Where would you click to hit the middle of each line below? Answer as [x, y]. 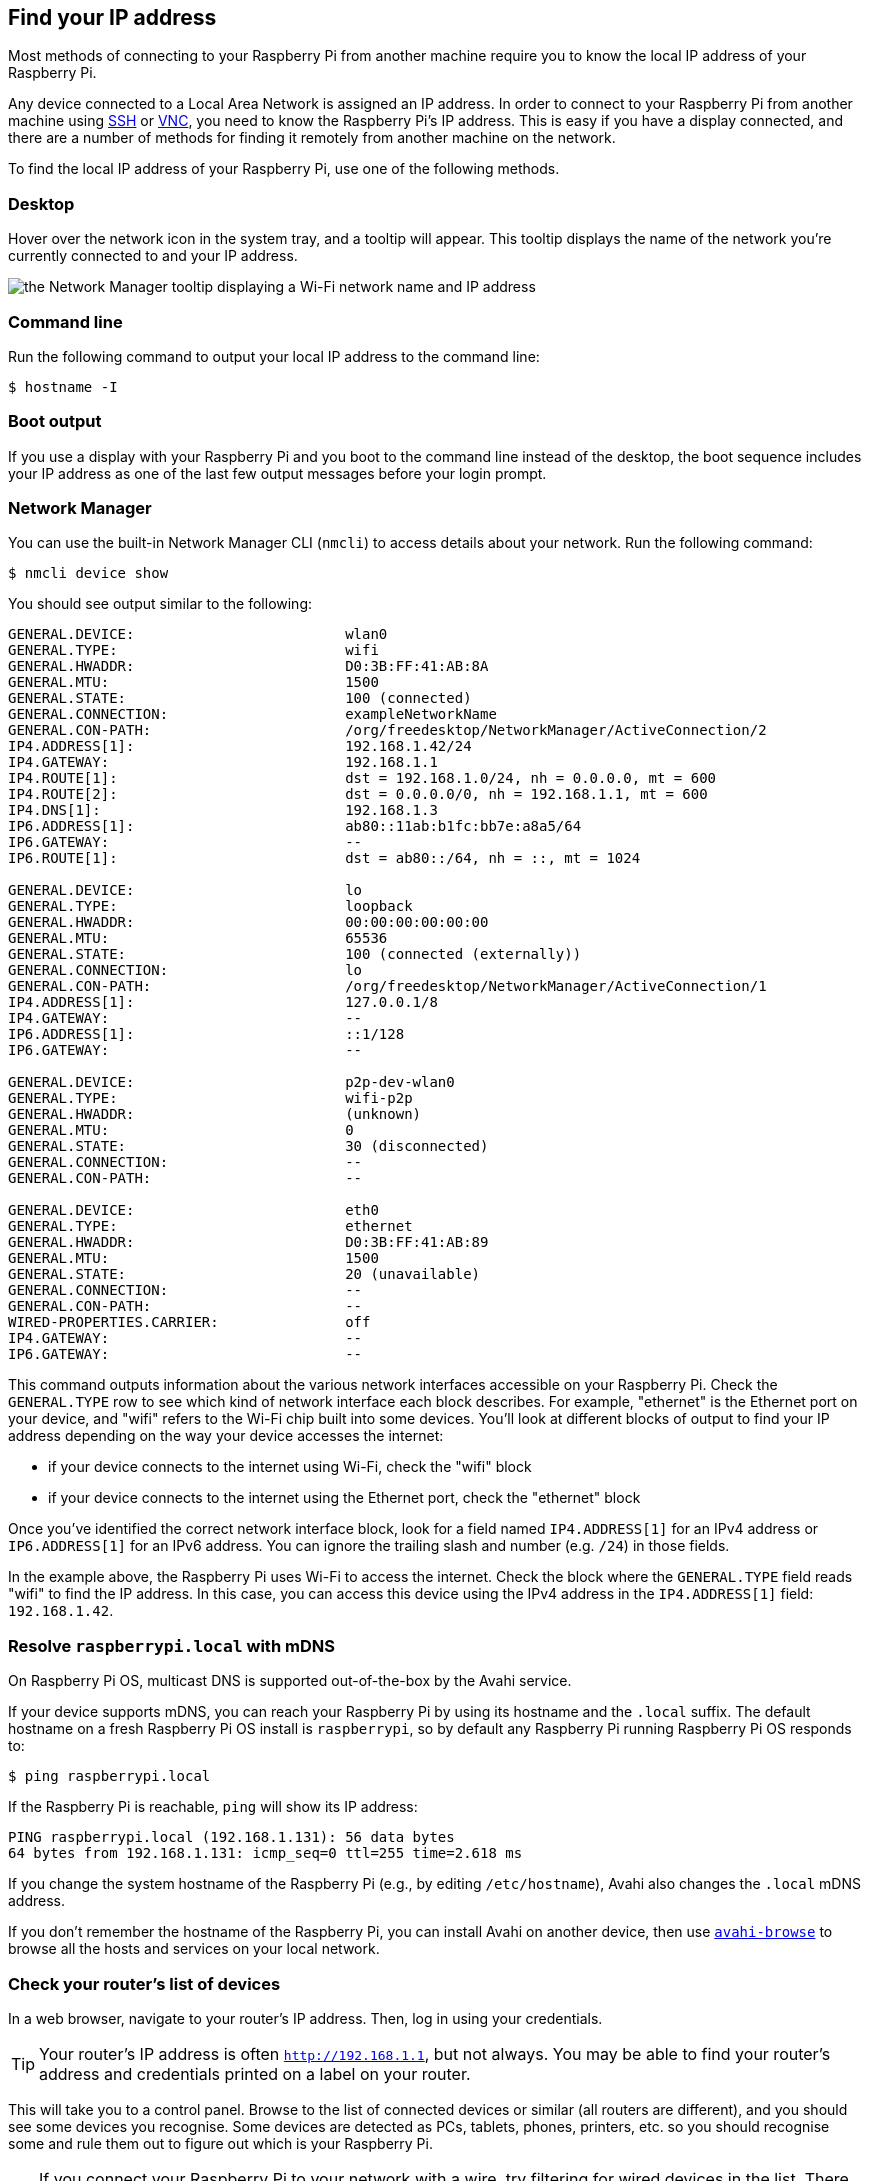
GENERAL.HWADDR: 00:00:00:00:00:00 [248, 922]
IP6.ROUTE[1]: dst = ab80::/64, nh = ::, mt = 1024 [324, 858]
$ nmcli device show [88, 573]
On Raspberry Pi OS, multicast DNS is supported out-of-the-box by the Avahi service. [290, 1681]
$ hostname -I [63, 386]
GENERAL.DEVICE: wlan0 [198, 634]
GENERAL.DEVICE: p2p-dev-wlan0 [231, 1082]
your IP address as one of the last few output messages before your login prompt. [277, 473]
